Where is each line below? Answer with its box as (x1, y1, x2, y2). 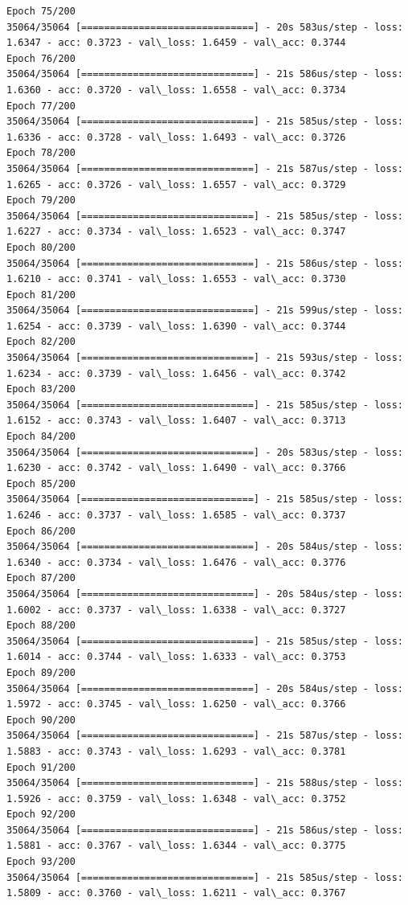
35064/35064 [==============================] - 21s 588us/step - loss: (6, 777, 403, 789)
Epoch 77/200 (6, 100, 75, 112)
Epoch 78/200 (6, 147, 75, 159)
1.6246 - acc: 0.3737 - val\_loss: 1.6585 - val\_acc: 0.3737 (6, 510, 346, 521)
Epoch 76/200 (6, 52, 75, 64)
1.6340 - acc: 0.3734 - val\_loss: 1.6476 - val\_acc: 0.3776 (6, 556, 346, 568)
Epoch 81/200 (6, 289, 75, 301)
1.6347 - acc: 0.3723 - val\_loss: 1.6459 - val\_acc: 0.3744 (6, 37, 346, 49)
